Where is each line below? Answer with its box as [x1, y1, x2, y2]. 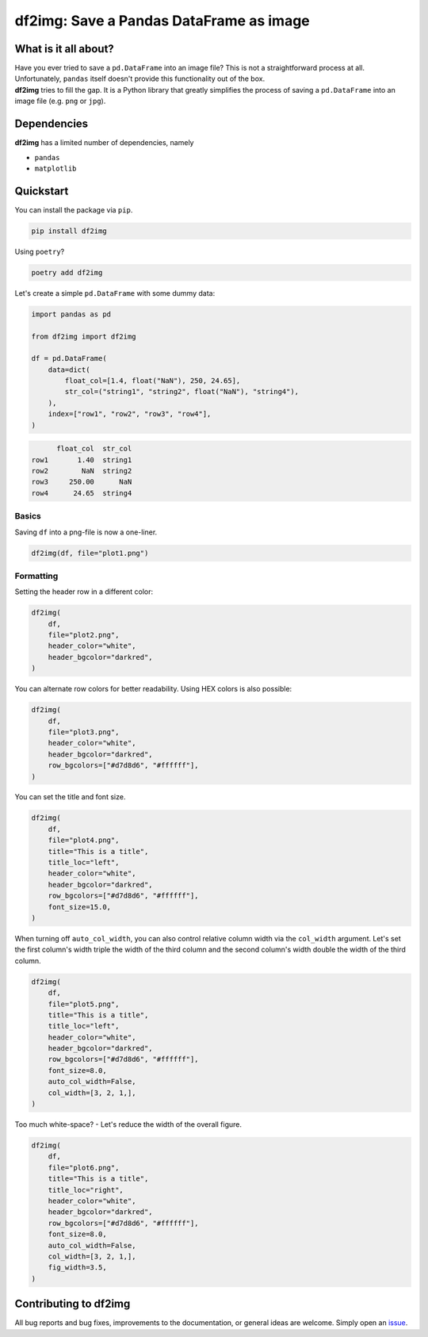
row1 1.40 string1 [31, 455, 132, 464]
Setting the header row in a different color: [14, 587, 154, 596]
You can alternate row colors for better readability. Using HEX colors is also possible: [14, 684, 292, 694]
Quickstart [14, 184, 69, 197]
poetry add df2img [31, 268, 103, 277]
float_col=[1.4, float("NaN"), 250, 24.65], [64, 377, 241, 385]
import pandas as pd [31, 309, 111, 319]
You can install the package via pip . [14, 205, 133, 214]
